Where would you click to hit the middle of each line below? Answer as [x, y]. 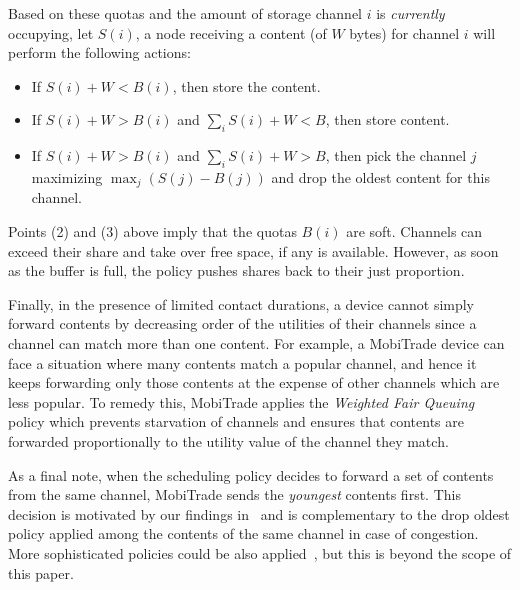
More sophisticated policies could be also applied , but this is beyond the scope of [260, 552]
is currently [410, 13]
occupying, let [51, 32]
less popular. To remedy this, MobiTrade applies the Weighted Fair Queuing [241, 401]
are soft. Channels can [414, 231]
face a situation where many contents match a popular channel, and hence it [242, 362]
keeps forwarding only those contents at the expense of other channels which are [254, 382]
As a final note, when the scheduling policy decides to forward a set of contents [251, 474]
